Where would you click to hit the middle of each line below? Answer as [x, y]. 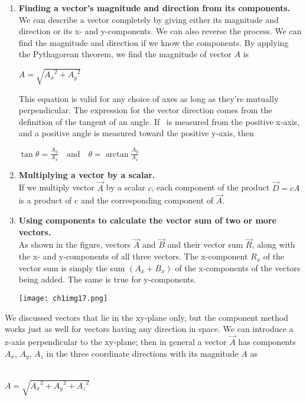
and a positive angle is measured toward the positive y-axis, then [136, 133]
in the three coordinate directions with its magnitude [142, 353]
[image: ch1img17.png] [63, 298]
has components [267, 341]
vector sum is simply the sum [72, 267]
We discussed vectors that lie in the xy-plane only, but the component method [147, 317]
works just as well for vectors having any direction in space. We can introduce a [149, 329]
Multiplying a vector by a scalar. [87, 174]
